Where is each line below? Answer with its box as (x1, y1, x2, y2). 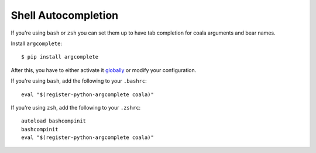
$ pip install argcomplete (21, 53, 99, 60)
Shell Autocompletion (11, 9, 119, 22)
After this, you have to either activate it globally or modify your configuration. (11, 66, 197, 73)
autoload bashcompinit (21, 118, 87, 124)
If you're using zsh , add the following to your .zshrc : (11, 104, 141, 111)
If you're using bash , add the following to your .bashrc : (11, 77, 147, 84)
